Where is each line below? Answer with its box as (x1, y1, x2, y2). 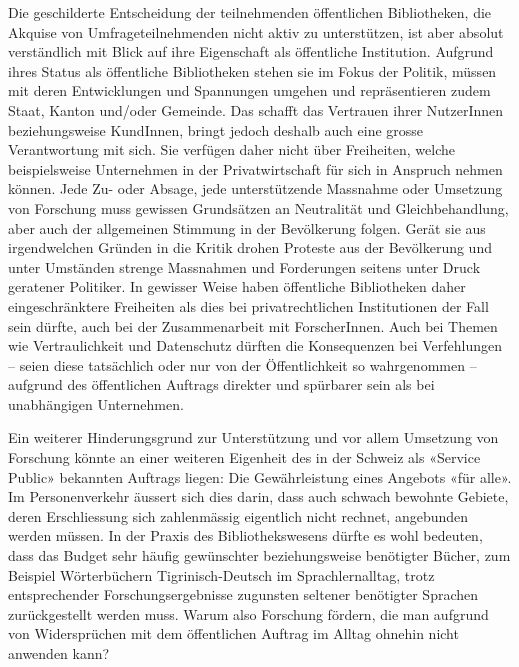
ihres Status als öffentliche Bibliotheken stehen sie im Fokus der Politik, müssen (8, 60, 497, 81)
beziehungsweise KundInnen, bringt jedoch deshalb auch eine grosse (8, 119, 424, 140)
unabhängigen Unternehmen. (8, 393, 184, 414)
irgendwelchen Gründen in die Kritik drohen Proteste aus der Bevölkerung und (8, 237, 492, 258)
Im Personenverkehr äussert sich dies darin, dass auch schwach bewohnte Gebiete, (8, 486, 509, 507)
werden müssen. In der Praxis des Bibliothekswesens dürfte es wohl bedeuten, (8, 525, 483, 546)
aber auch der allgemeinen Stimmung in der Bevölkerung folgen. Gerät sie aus (8, 217, 486, 238)
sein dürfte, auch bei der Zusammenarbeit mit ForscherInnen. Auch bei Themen (8, 315, 498, 336)
